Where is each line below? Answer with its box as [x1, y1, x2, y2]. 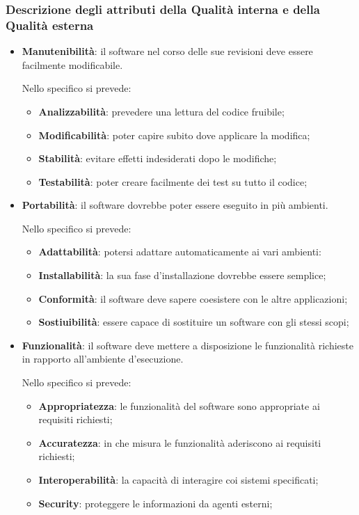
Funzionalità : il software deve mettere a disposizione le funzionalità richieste [22, 338, 354, 352]
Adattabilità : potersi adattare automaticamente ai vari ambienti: [38, 244, 321, 259]
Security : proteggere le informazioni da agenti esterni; [38, 496, 273, 510]
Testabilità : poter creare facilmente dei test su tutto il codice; [38, 174, 308, 189]
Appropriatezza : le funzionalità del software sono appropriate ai [38, 398, 320, 413]
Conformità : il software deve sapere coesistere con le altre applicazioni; [38, 291, 348, 306]
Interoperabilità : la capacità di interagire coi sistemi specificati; [38, 473, 319, 487]
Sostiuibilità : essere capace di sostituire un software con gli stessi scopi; [38, 315, 349, 329]
